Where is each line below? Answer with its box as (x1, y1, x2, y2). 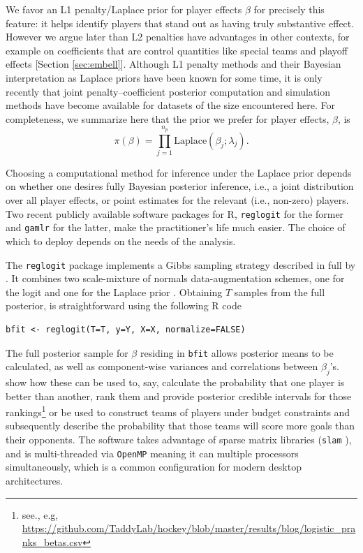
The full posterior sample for (6, 345, 128, 360)
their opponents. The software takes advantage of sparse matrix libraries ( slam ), (6, 432, 352, 447)
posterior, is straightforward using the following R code (6, 298, 242, 313)
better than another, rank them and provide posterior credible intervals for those (6, 388, 352, 403)
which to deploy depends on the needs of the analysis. (6, 233, 236, 248)
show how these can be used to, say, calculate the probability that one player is (6, 375, 345, 390)
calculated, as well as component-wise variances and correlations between (6, 359, 318, 374)
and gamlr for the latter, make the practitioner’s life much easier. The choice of (6, 220, 346, 235)
